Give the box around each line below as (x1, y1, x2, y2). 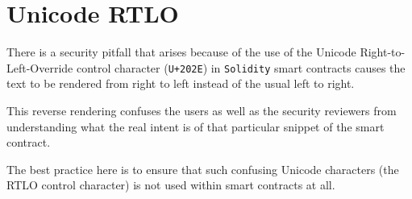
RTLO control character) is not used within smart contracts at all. (6, 176, 335, 193)
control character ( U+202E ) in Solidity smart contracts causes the (76, 59, 406, 76)
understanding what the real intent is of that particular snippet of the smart (6, 118, 385, 135)
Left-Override (6, 59, 73, 76)
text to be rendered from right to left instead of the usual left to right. (6, 75, 355, 92)
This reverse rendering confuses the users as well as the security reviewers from (6, 102, 397, 118)
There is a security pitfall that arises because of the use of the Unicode (6, 44, 356, 60)
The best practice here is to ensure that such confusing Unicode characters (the (6, 160, 399, 177)
